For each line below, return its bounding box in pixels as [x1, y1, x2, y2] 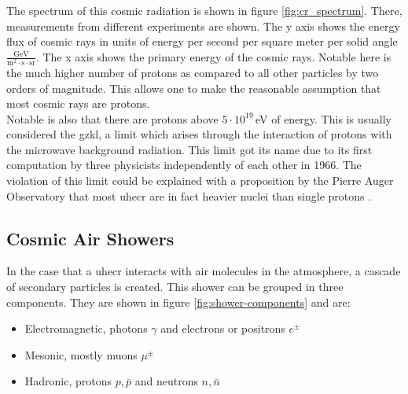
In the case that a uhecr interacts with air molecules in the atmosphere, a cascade [6, 263, 401, 279]
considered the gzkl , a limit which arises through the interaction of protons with [6, 126, 392, 142]
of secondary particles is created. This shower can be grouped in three [6, 278, 344, 295]
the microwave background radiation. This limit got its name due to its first [6, 141, 373, 157]
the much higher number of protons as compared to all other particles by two [6, 64, 379, 80]
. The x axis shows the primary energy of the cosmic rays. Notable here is [35, 48, 391, 64]
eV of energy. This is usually [255, 110, 391, 127]
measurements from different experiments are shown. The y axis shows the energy [6, 17, 400, 34]
